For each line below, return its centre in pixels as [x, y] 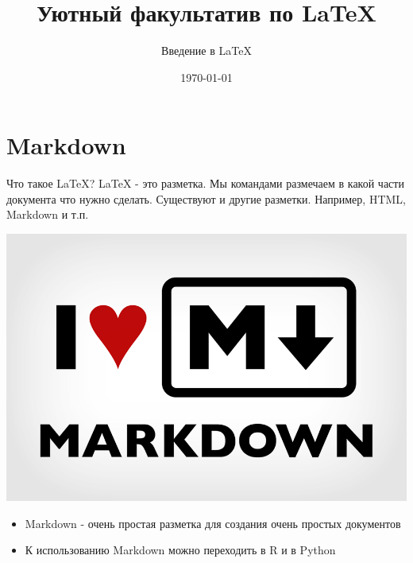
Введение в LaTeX [206, 50]
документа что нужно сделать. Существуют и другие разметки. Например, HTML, [206, 198]
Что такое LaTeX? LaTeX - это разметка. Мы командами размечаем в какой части [205, 183]
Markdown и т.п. [48, 214]
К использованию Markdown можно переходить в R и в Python [180, 550]
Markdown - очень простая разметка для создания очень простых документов [213, 523]
